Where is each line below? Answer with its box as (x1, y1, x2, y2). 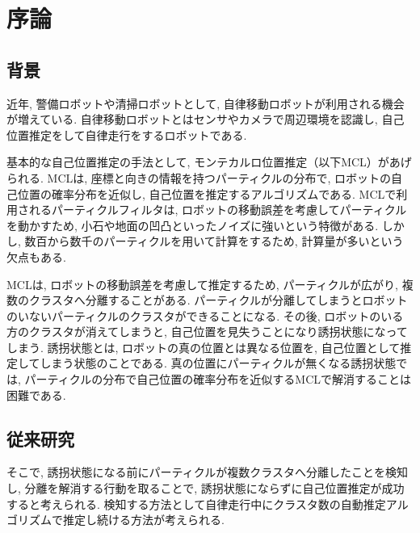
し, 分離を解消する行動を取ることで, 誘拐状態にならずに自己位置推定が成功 (6, 480, 405, 497)
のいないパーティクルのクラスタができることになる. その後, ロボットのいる (6, 307, 404, 324)
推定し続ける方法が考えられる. (62, 511, 225, 528)
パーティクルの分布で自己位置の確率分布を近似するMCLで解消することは (24, 371, 411, 388)
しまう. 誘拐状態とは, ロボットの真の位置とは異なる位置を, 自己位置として (6, 338, 401, 355)
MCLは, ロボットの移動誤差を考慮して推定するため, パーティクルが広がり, (6, 275, 399, 292)
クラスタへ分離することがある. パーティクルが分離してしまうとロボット (28, 292, 408, 308)
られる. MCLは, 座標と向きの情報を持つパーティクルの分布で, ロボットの (6, 169, 392, 186)
